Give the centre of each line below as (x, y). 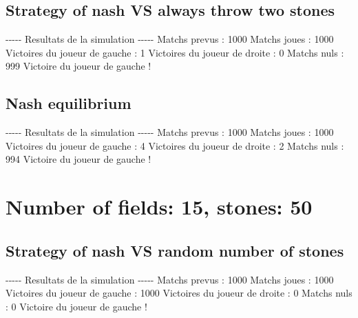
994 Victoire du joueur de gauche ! (78, 159)
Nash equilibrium (69, 103)
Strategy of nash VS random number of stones (175, 250)
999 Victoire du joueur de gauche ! (78, 66)
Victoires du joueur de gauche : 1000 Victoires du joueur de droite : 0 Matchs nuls (179, 293)
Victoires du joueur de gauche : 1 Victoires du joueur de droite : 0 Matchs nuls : (175, 52)
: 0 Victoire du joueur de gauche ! (76, 306)
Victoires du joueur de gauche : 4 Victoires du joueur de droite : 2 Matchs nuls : (175, 145)
